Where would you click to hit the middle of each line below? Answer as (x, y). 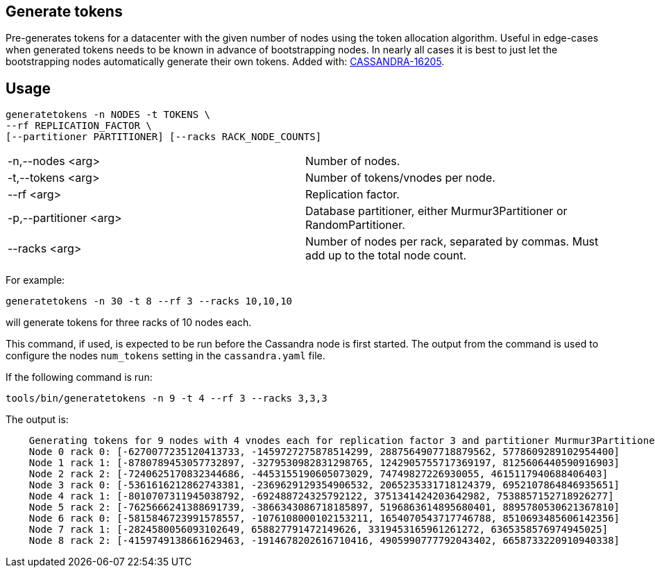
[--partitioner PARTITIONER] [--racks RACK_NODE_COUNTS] (164, 137)
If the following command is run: (79, 377)
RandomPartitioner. (355, 225)
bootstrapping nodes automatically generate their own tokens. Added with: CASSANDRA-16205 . (225, 62)
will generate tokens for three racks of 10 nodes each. (129, 323)
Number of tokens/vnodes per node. (400, 178)
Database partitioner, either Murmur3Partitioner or (436, 211)
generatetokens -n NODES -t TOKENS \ (108, 115)
